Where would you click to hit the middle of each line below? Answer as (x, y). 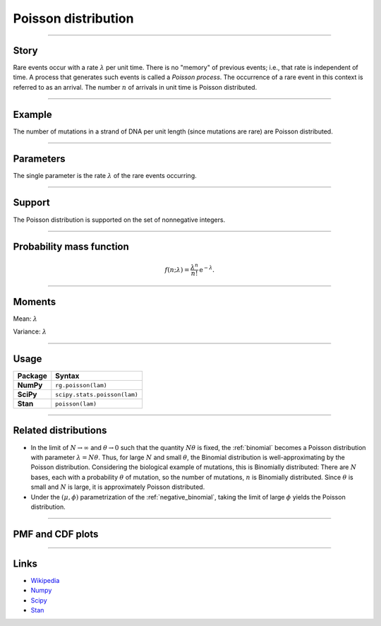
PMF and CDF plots (56, 534)
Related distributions (60, 431)
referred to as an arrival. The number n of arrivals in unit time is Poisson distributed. (135, 87)
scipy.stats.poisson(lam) (97, 395)
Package (32, 376)
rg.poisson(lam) (81, 385)
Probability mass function (71, 247)
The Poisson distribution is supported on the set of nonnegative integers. (119, 220)
